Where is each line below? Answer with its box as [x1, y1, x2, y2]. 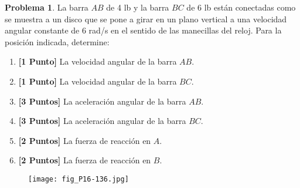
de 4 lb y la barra [106, 1, 169, 13]
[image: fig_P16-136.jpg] [28, 174, 129, 183]
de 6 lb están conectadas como [186, 1, 296, 13]
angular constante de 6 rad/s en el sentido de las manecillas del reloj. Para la [5, 24, 282, 36]
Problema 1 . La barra [5, 1, 88, 13]
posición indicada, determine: [5, 35, 110, 48]
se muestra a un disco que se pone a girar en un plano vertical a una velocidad [5, 12, 287, 25]
